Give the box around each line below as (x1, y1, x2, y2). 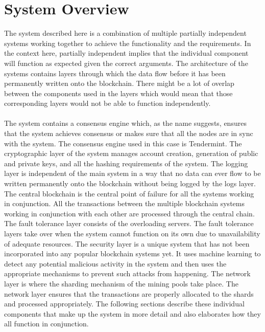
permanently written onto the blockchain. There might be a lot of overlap (4, 78, 234, 88)
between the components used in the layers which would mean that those (4, 87, 233, 98)
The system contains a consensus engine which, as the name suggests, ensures (4, 118, 247, 128)
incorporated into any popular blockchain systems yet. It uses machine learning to (4, 248, 261, 259)
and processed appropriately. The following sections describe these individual (4, 298, 245, 309)
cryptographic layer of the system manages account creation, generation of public (4, 148, 258, 159)
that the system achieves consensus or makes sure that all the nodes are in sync (4, 128, 253, 139)
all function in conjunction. (4, 318, 89, 329)
